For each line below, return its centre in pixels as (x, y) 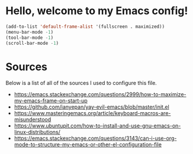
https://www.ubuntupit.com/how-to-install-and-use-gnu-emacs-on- (97, 126)
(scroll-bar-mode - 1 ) (32, 43)
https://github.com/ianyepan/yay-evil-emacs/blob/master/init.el (91, 107)
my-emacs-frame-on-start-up (51, 101)
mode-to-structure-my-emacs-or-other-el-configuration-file (88, 145)
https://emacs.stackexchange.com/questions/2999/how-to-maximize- (100, 94)
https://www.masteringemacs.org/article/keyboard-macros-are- (92, 113)
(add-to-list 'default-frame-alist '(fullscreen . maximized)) (85, 27)
